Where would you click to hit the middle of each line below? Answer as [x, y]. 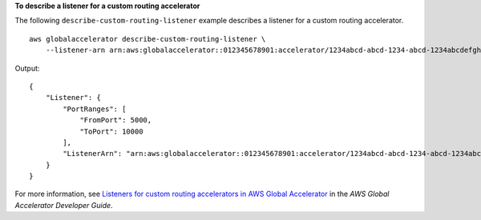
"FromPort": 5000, [116, 120]
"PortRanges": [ [95, 109]
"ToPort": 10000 [111, 131]
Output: [27, 68]
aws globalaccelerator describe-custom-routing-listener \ [148, 39]
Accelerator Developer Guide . [64, 205]
